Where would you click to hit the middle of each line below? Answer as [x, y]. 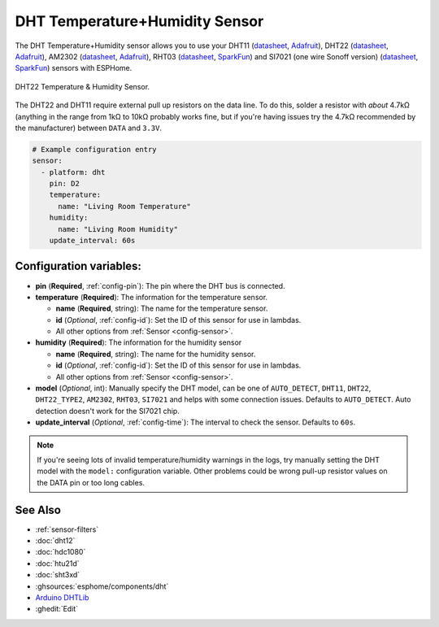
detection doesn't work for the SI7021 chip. [108, 411]
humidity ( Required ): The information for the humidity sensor [139, 342]
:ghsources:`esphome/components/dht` [102, 586]
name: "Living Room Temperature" [124, 206]
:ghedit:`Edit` [57, 609]
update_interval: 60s [92, 240]
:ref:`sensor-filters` [67, 529]
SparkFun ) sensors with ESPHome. [74, 68]
